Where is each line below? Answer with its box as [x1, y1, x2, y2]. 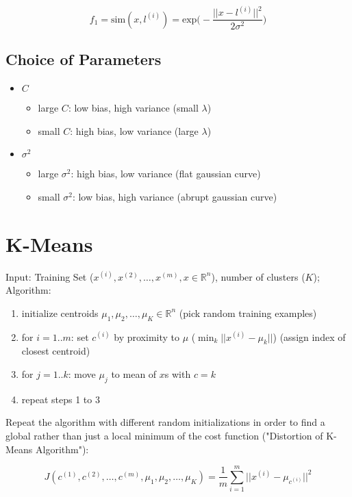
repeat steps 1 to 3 [21, 392, 100, 406]
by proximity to [114, 329, 179, 344]
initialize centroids [21, 305, 99, 320]
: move [68, 366, 96, 381]
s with [164, 366, 191, 381]
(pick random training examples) [179, 305, 317, 320]
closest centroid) [21, 344, 90, 358]
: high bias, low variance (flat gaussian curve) [71, 166, 261, 181]
